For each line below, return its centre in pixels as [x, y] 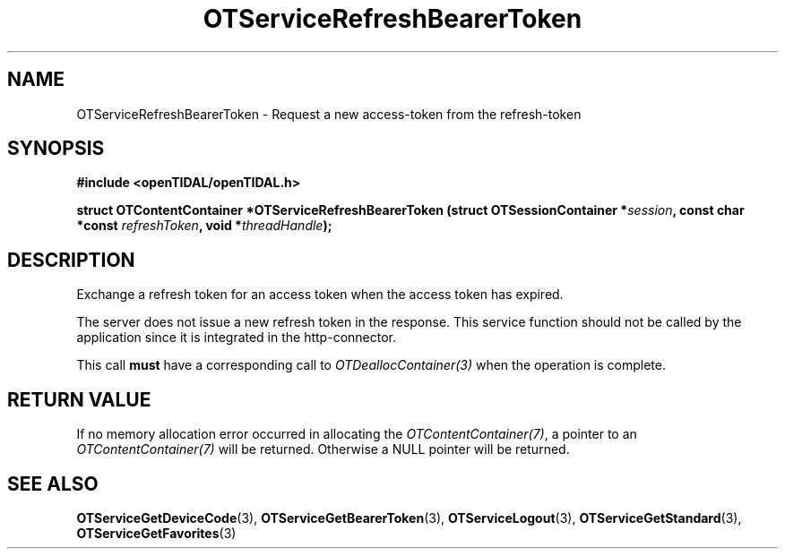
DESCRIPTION [71, 260]
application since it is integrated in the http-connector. [236, 338]
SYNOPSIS [56, 149]
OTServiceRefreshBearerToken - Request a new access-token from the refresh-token [329, 114]
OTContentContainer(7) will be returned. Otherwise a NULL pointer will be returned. [323, 449]
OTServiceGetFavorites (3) [156, 533]
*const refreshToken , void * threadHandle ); [204, 226]
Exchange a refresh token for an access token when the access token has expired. [320, 295]
